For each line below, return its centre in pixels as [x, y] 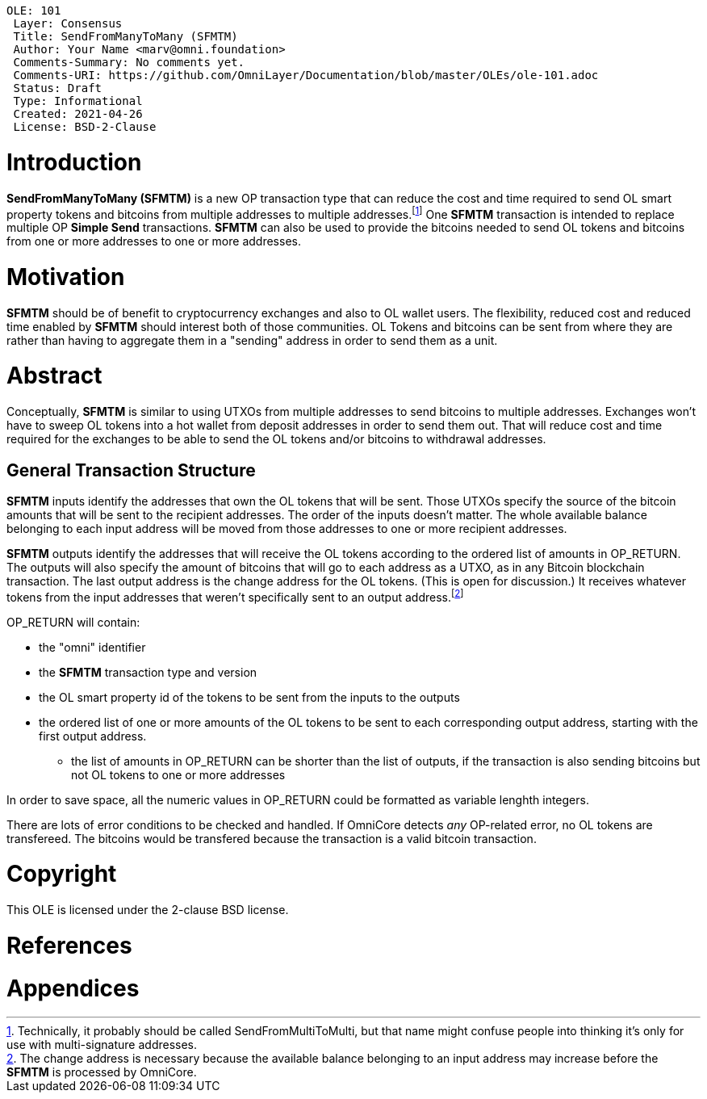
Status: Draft [58, 88]
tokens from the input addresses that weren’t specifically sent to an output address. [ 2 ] [235, 596]
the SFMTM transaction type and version [148, 672]
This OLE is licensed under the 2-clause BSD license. [148, 910]
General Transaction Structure [131, 470]
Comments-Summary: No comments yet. [129, 62]
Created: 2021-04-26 [78, 114]
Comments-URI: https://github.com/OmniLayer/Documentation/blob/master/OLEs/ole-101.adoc [306, 75]
